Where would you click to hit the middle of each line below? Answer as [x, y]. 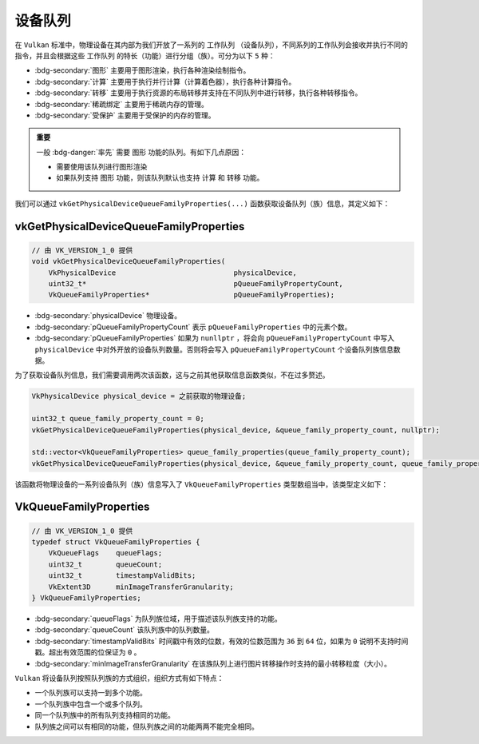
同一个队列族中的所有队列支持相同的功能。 [105, 715]
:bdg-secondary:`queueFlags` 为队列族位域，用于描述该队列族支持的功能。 [158, 619]
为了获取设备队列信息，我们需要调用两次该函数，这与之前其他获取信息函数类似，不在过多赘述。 [172, 375]
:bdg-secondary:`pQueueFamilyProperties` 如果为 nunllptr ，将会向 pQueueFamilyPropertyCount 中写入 [215, 338]
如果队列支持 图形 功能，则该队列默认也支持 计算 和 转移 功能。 [160, 178]
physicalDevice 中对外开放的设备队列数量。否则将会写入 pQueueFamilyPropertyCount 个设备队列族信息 [214, 349]
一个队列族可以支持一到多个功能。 [91, 693]
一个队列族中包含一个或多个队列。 [91, 704]
